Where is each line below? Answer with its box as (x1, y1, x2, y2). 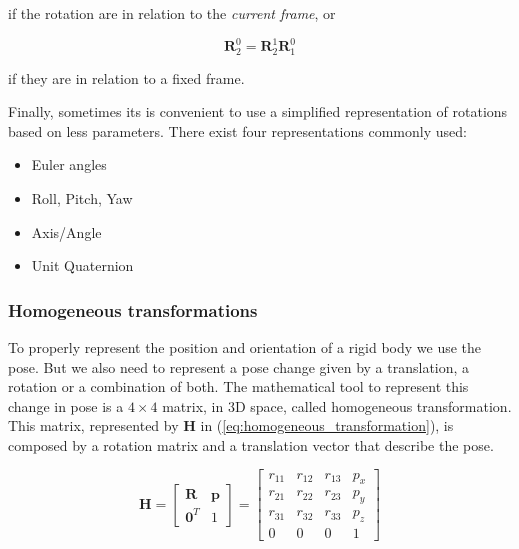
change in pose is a (8, 395, 124, 416)
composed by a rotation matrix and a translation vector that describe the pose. (8, 434, 494, 455)
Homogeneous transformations (8, 297, 258, 322)
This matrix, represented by (8, 415, 179, 436)
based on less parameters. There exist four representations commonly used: (8, 120, 467, 141)
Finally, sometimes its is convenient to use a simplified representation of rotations (8, 101, 508, 122)
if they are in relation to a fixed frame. (8, 67, 245, 88)
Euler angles (31, 154, 107, 175)
